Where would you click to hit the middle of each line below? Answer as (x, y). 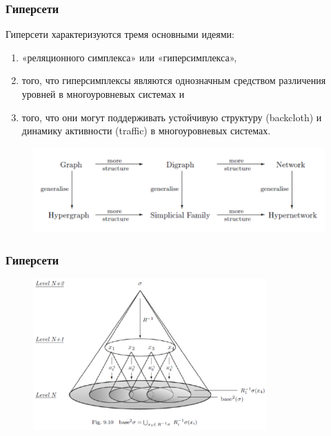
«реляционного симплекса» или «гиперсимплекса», (129, 57)
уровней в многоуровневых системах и (103, 94)
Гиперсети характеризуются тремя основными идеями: (120, 34)
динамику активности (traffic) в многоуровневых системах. (146, 131)
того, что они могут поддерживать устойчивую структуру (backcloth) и (172, 117)
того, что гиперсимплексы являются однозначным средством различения (174, 80)
